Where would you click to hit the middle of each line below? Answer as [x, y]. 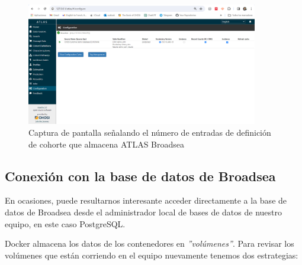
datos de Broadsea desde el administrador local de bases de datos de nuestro [143, 212]
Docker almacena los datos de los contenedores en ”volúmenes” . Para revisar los [150, 243]
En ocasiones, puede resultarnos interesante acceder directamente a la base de [146, 200]
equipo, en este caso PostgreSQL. [65, 223]
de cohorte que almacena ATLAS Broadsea [107, 144]
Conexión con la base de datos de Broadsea [140, 176]
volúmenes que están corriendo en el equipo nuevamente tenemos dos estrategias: [152, 255]
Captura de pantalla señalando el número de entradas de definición [150, 132]
